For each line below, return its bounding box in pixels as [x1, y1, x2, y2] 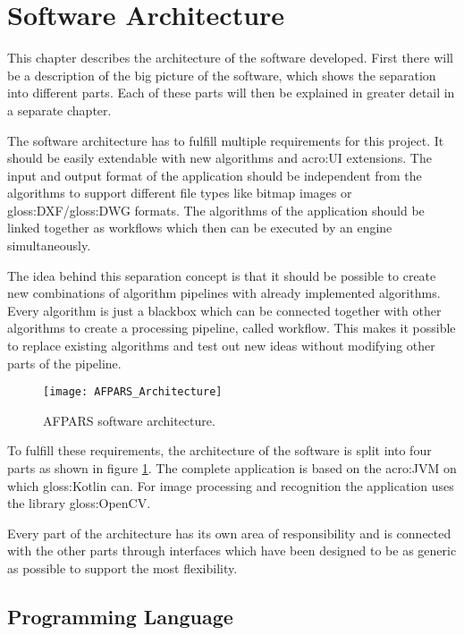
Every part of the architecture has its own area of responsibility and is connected [7, 523, 451, 542]
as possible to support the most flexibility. [7, 559, 238, 578]
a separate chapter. [7, 100, 112, 119]
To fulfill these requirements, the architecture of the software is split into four [7, 441, 432, 460]
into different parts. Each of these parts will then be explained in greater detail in [7, 83, 455, 102]
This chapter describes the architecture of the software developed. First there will [7, 48, 453, 67]
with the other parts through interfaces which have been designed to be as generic [7, 541, 457, 560]
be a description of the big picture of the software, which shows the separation [7, 65, 436, 84]
